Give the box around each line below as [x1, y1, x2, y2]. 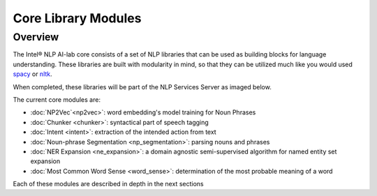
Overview [13, 31, 59, 43]
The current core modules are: [13, 95, 101, 104]
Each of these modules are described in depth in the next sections [13, 180, 204, 188]
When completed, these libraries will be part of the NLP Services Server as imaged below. [13, 82, 272, 91]
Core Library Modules [13, 10, 142, 26]
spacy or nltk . [13, 70, 52, 78]
